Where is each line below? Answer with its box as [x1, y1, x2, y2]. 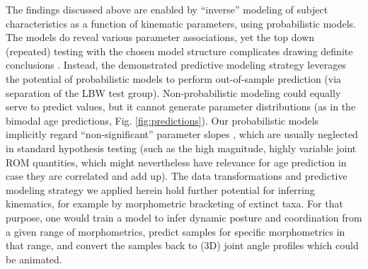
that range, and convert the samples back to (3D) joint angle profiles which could [6, 238, 359, 253]
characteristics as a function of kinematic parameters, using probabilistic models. [6, 16, 357, 30]
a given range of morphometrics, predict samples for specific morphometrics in [6, 224, 345, 239]
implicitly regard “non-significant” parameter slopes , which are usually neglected [6, 127, 358, 142]
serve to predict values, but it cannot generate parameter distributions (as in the [6, 99, 356, 114]
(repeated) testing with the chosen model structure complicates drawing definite [6, 43, 353, 58]
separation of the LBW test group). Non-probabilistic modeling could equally [6, 85, 341, 100]
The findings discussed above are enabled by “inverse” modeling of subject [6, 2, 328, 16]
